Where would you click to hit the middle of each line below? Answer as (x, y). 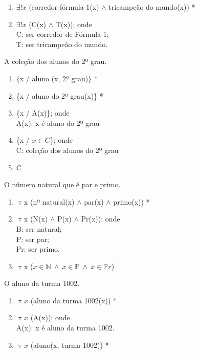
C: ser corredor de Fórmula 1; (62, 34)
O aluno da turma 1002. (42, 283)
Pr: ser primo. (38, 249)
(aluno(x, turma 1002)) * (70, 345)
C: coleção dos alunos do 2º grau (67, 150)
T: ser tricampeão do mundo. (62, 44)
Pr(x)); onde (101, 219)
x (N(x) (36, 219)
